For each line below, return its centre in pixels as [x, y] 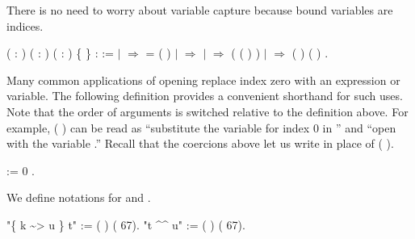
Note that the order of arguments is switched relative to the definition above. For [207, 111]
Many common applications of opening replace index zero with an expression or [203, 80]
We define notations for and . [79, 197]
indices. [25, 25]
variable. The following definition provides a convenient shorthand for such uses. [205, 96]
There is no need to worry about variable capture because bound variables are [200, 10]
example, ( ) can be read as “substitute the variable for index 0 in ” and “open [201, 127]
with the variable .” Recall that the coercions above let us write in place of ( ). [200, 143]
